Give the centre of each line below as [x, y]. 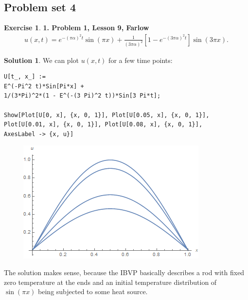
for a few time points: [141, 60]
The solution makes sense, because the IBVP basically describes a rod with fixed [124, 272]
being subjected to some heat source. [93, 291]
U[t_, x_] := [25, 77]
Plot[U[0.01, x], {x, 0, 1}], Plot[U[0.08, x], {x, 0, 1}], [103, 125]
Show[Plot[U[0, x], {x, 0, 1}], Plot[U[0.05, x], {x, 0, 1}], [107, 115]
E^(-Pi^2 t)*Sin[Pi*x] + [44, 86]
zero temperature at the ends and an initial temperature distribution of [110, 282]
